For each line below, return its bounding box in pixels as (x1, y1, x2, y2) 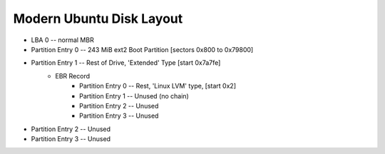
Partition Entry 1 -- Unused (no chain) (79, 91, 189, 100)
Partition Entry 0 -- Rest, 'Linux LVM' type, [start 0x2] (79, 82, 237, 91)
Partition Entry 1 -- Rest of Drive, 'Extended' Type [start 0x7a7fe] (31, 58, 221, 67)
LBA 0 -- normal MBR (31, 36, 94, 44)
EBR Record (55, 71, 91, 80)
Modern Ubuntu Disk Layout (13, 11, 183, 26)
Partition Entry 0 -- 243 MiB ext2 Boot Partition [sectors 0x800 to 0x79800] (31, 45, 254, 53)
